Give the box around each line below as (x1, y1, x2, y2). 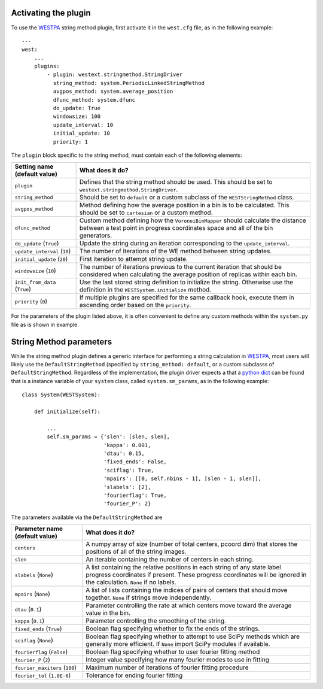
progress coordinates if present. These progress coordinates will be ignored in (86, 570, 307, 579)
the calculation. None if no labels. (86, 578, 176, 587)
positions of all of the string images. (86, 548, 187, 556)
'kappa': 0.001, (103, 442, 151, 448)
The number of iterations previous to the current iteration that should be (79, 263, 282, 271)
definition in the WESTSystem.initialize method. (79, 286, 212, 294)
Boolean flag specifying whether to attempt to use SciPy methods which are (86, 632, 300, 641)
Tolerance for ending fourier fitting (86, 671, 183, 679)
